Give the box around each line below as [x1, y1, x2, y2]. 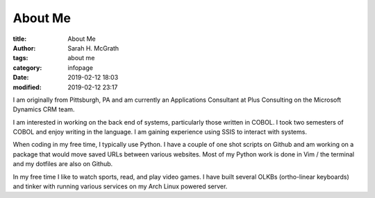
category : [12, 63, 42, 72]
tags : [12, 54, 28, 62]
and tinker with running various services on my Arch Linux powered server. [12, 182, 228, 190]
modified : [12, 83, 42, 91]
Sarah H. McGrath [67, 44, 119, 52]
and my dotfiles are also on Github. [12, 160, 113, 168]
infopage [67, 63, 94, 72]
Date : [12, 73, 29, 82]
